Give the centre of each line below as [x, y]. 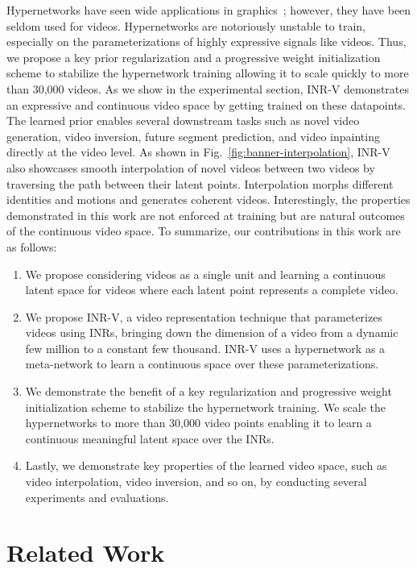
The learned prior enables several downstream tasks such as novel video [183, 120]
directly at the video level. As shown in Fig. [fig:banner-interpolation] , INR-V [198, 152]
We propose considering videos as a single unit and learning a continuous [205, 274]
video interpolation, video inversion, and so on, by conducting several [196, 482]
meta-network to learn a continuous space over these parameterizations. [202, 364]
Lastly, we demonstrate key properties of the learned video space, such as [206, 465]
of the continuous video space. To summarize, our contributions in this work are [204, 231]
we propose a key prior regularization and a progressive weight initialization [194, 57]
